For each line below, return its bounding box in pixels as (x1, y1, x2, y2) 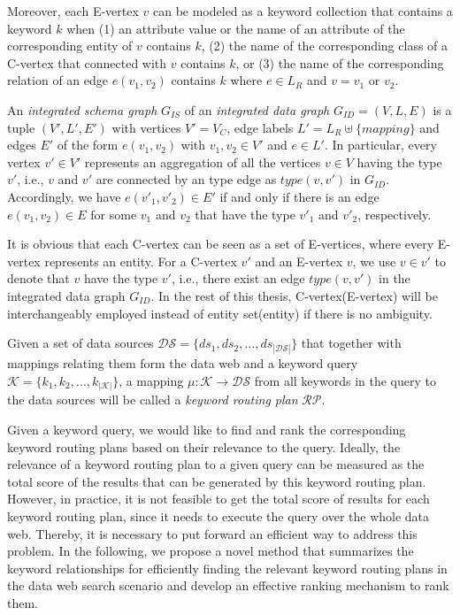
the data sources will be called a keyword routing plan (7, 390, 298, 409)
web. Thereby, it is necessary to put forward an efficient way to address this (7, 524, 418, 542)
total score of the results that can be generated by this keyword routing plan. (7, 472, 426, 490)
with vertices (111, 118, 181, 136)
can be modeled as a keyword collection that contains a (152, 2, 453, 19)
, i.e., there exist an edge (171, 269, 305, 288)
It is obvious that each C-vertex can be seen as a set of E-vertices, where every (7, 234, 434, 253)
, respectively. (357, 204, 432, 223)
